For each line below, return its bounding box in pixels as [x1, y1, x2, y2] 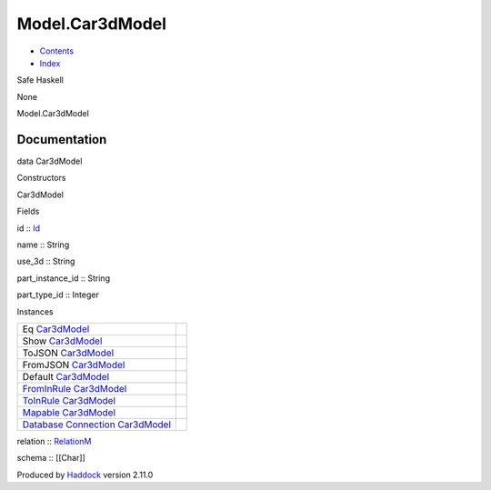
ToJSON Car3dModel [22, 346, 115, 359]
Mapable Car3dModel [22, 405, 116, 418]
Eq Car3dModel [22, 323, 90, 335]
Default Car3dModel [22, 370, 109, 383]
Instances [16, 305, 54, 317]
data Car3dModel [16, 155, 83, 167]
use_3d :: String [16, 255, 75, 267]
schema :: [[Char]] [16, 453, 85, 464]
